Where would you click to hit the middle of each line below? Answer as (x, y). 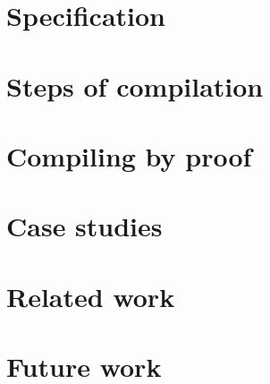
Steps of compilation (135, 85)
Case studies (84, 226)
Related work (91, 296)
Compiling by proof (129, 155)
